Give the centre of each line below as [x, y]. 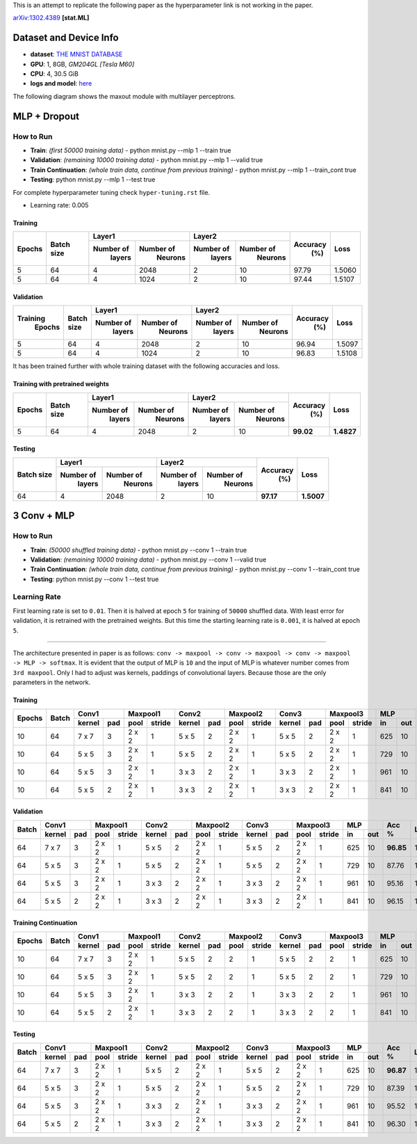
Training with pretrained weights [61, 384]
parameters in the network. [51, 683]
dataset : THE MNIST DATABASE [76, 54]
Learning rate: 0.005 [59, 205]
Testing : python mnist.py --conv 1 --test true [95, 579]
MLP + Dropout [46, 116]
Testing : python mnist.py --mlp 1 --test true [93, 180]
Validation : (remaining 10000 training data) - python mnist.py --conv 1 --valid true [148, 559]
